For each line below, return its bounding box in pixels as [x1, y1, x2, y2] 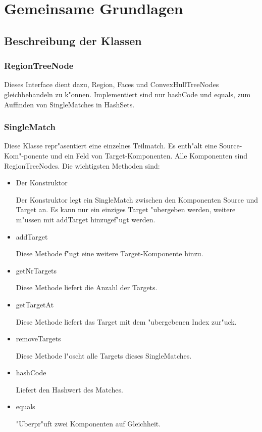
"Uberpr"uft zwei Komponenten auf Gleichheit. [16, 418, 161, 429]
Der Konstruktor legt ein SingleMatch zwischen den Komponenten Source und [16, 194, 258, 205]
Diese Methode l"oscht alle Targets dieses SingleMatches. [16, 350, 192, 361]
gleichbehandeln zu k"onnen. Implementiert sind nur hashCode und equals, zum [4, 89, 251, 99]
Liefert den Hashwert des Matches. [16, 384, 123, 395]
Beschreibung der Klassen [4, 32, 142, 48]
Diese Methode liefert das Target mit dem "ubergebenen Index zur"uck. [16, 316, 237, 327]
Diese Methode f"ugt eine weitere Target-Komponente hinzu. [16, 248, 203, 259]
